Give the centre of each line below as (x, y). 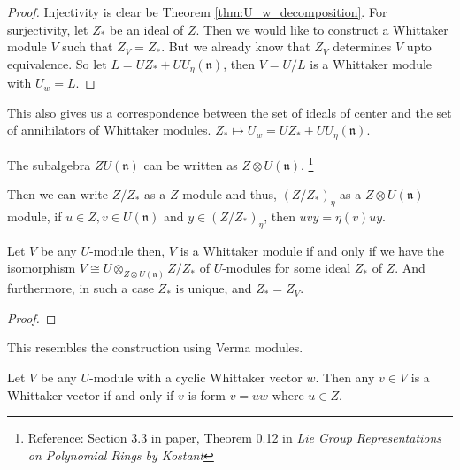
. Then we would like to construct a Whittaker (322, 29)
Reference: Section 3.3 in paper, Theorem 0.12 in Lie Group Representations (235, 438)
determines (362, 46)
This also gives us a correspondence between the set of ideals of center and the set (230, 112)
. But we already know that (236, 46)
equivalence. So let (57, 63)
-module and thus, (227, 194)
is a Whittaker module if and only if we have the (312, 250)
